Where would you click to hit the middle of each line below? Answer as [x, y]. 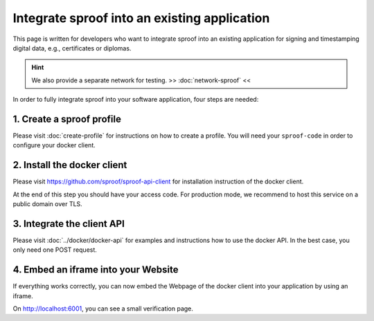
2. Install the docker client [70, 165]
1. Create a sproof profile [67, 119]
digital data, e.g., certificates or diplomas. [72, 48]
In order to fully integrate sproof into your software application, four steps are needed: [136, 100]
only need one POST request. [55, 250]
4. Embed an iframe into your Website [96, 270]
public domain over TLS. [47, 204]
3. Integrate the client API [69, 224]
